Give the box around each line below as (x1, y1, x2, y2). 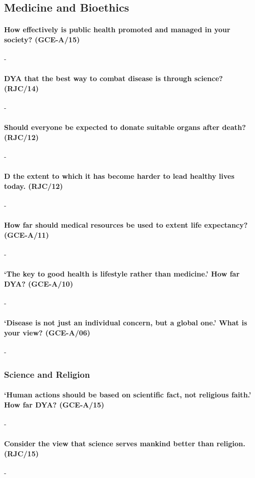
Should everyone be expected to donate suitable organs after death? (4, 122, 246, 132)
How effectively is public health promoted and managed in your (4, 24, 230, 35)
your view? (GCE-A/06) (4, 327, 91, 337)
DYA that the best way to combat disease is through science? (4, 73, 223, 84)
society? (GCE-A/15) (4, 34, 80, 44)
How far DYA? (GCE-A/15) (4, 399, 104, 409)
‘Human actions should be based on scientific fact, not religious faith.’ (4, 389, 251, 400)
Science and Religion (4, 368, 90, 380)
